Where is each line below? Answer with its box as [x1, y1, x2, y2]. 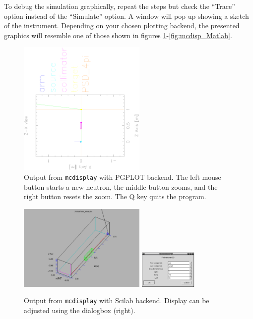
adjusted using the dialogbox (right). [24, 305, 135, 315]
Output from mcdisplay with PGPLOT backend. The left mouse [24, 171, 221, 182]
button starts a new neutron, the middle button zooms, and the [24, 181, 218, 192]
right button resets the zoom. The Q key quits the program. [24, 191, 206, 202]
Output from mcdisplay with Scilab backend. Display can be [24, 295, 209, 306]
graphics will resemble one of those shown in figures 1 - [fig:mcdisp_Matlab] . [4, 30, 232, 40]
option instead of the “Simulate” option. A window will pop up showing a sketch [4, 10, 249, 21]
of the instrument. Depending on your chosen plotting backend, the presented [4, 20, 240, 31]
